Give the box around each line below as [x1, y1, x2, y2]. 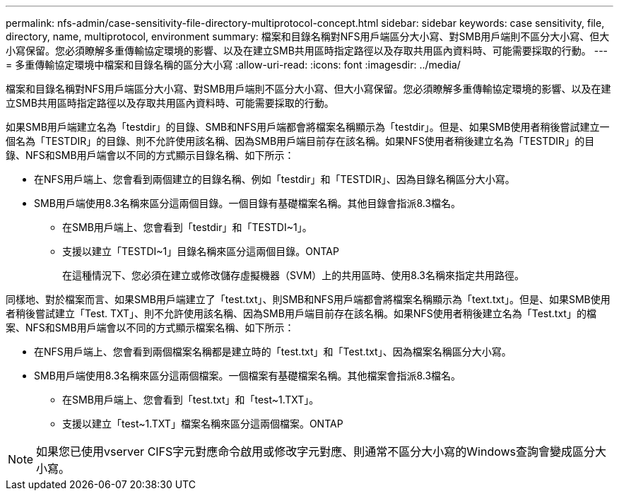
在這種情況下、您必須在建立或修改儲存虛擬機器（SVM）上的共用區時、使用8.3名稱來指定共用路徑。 [62, 269, 524, 281]
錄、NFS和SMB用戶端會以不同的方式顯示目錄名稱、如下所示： [6, 149, 295, 161]
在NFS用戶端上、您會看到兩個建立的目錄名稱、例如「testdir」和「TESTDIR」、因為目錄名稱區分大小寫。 [34, 173, 515, 185]
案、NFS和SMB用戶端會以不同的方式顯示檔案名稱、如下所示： [6, 321, 295, 333]
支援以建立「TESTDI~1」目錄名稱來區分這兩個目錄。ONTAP [62, 245, 339, 257]
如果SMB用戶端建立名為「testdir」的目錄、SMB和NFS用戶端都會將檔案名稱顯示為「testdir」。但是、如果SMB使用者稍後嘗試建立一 [6, 121, 610, 133]
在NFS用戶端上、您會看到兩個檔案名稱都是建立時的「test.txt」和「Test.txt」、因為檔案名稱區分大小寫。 [34, 346, 512, 358]
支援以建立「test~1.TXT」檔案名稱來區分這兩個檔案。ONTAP [62, 418, 343, 430]
